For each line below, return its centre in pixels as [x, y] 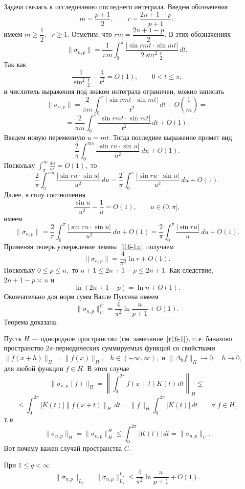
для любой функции [34, 368]
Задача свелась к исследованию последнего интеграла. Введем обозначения [116, 6]
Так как [15, 64]
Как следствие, [191, 270]
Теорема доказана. [31, 322]
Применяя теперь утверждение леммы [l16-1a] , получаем [89, 246]
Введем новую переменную [45, 137]
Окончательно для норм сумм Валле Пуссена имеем [81, 296]
